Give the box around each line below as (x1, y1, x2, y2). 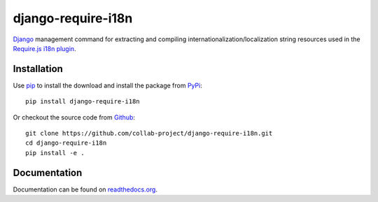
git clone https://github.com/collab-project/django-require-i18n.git (25, 129, 273, 138)
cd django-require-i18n (25, 139, 107, 147)
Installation (13, 63, 63, 75)
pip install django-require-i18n (25, 98, 140, 106)
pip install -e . (25, 149, 85, 157)
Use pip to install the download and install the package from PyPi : (13, 81, 202, 89)
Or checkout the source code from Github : (13, 113, 136, 122)
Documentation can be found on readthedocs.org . (13, 185, 157, 194)
